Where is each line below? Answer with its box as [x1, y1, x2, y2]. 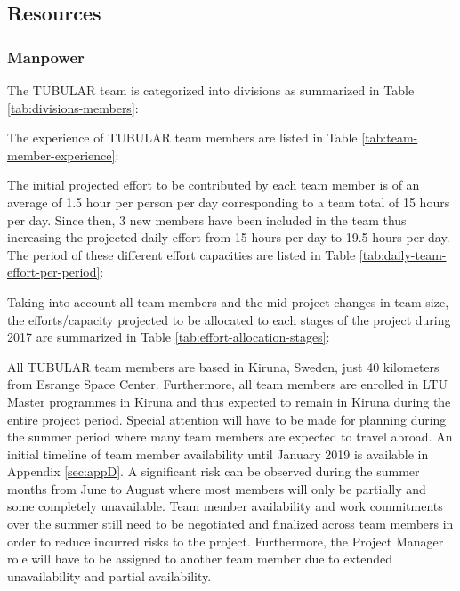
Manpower [7, 45, 85, 68]
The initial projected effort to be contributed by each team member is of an [7, 175, 420, 194]
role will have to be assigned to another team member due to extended [7, 549, 393, 568]
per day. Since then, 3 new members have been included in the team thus [7, 210, 407, 229]
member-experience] [7, 145, 116, 164]
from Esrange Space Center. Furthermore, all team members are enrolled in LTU [7, 375, 448, 393]
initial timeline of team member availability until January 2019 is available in [7, 444, 429, 463]
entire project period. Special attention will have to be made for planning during [7, 409, 447, 428]
